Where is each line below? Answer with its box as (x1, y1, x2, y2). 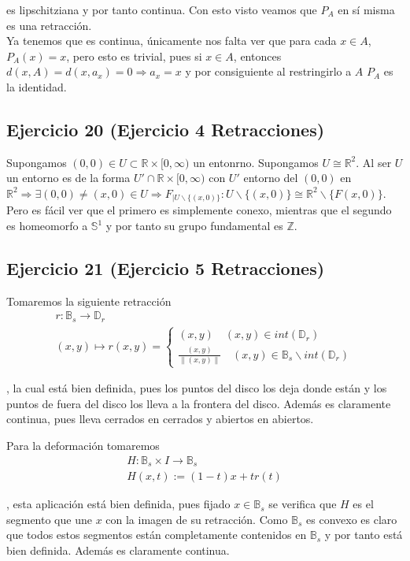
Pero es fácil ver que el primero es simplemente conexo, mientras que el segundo (6, 202, 392, 218)
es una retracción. (6, 17, 92, 33)
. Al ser (356, 154, 392, 170)
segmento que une (6, 511, 92, 527)
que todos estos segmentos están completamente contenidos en (6, 526, 307, 543)
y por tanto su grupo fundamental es (105, 217, 283, 234)
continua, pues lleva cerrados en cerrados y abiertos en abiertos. (6, 411, 314, 427)
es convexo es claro (306, 511, 397, 527)
